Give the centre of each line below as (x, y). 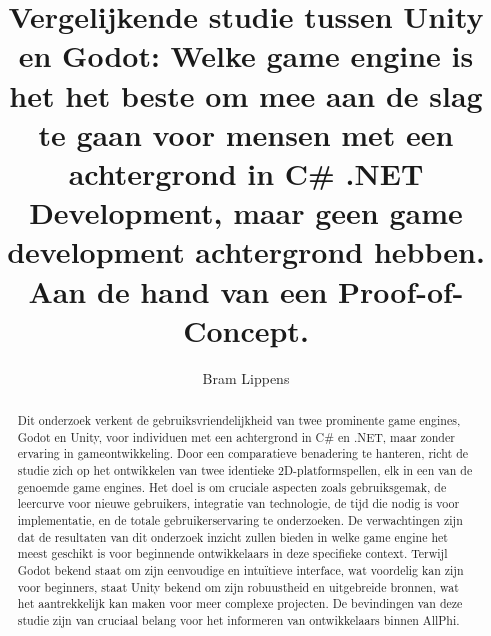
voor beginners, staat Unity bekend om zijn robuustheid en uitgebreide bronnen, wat (238, 586)
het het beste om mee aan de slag (246, 94)
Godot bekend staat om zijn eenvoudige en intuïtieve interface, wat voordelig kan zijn (240, 569)
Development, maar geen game (246, 212)
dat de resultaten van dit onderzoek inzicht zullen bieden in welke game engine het (232, 536)
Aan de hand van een (178, 290)
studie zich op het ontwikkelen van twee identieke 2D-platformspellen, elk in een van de (245, 469)
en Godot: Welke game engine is (246, 55)
